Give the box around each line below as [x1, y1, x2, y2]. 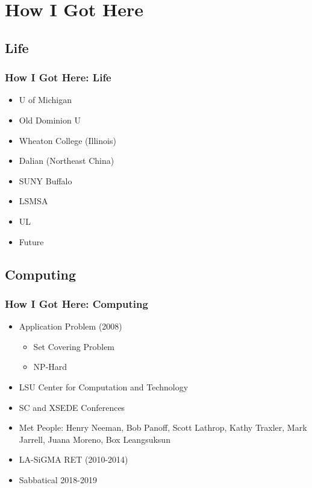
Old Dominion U [19, 113, 81, 126]
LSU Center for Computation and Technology [19, 380, 189, 393]
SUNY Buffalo [19, 174, 72, 187]
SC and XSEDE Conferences [19, 401, 125, 413]
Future [19, 235, 44, 248]
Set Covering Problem [33, 340, 115, 352]
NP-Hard [33, 360, 67, 373]
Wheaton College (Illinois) [19, 134, 116, 146]
